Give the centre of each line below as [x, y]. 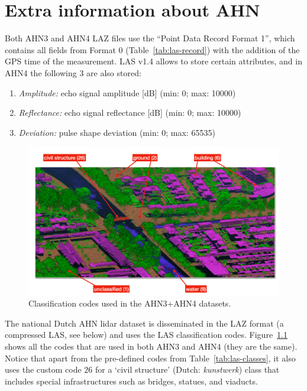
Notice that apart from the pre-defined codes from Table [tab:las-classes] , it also [150, 358]
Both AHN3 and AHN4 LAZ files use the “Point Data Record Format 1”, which [150, 38]
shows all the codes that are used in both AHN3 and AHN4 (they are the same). [151, 346]
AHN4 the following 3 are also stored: [73, 72]
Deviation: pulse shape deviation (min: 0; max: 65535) [117, 132]
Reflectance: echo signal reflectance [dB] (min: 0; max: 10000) [130, 113]
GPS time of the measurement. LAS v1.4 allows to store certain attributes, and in [153, 61]
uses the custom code [43, 369]
